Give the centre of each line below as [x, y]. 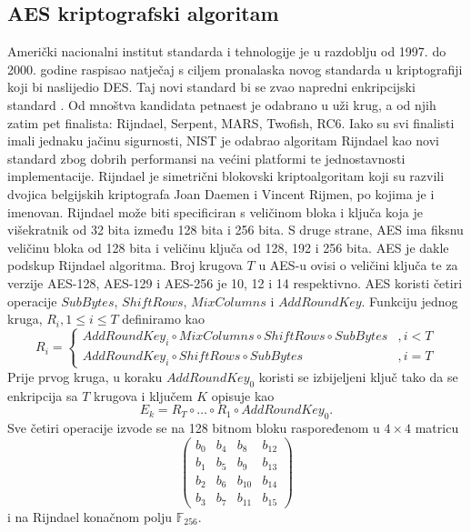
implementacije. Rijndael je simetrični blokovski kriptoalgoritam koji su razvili [226, 176]
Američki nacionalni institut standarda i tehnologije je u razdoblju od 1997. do [227, 51]
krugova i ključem [143, 395]
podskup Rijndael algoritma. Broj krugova [125, 265]
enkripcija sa [43, 395]
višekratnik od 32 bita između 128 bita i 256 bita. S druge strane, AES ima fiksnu [235, 230]
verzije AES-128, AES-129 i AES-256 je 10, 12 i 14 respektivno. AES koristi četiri [235, 282]
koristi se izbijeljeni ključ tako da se [358, 376]
